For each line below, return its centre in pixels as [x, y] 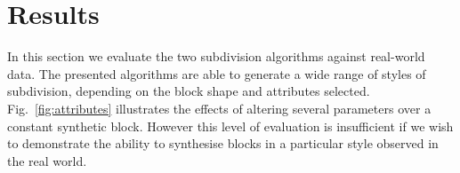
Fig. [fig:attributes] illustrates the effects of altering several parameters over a [219, 108]
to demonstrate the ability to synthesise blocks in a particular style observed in [223, 143]
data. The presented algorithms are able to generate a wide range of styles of [217, 73]
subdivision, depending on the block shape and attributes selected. [189, 91]
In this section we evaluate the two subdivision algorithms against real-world [216, 56]
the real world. [47, 160]
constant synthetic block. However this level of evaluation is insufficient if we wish [230, 126]
